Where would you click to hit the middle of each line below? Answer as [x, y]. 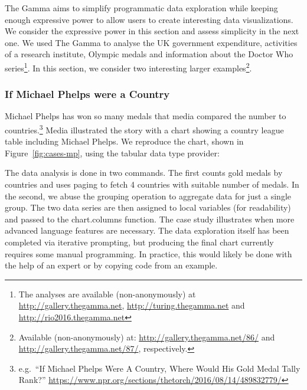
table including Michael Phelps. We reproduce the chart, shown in [124, 141]
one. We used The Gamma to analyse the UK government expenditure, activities [151, 42]
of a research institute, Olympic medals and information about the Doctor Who [149, 54]
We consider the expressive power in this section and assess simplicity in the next [152, 31]
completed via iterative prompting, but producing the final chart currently [139, 242]
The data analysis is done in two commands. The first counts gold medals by [144, 173]
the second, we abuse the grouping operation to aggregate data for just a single [148, 196]
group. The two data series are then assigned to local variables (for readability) [148, 207]
